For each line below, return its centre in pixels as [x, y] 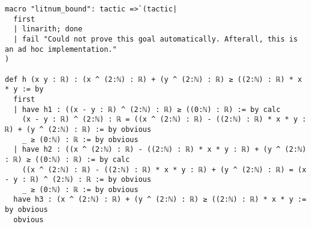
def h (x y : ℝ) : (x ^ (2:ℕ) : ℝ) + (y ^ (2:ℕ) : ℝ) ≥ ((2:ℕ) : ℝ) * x [153, 79]
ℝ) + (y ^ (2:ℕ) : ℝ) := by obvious [78, 129]
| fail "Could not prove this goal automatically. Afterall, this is [155, 39]
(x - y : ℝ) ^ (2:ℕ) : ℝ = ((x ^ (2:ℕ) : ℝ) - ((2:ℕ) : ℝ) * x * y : [164, 120]
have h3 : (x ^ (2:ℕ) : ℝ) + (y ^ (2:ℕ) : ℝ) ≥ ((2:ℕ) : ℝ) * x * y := [160, 200]
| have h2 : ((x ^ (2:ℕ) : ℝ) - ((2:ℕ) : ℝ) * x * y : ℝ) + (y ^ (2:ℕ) [160, 150]
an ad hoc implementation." [61, 49]
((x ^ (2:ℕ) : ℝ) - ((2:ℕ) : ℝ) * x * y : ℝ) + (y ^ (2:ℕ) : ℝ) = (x [164, 169]
